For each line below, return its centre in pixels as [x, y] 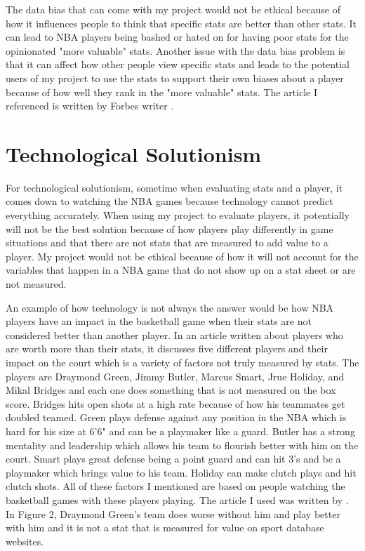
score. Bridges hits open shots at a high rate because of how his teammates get [175, 403]
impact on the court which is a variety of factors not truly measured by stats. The [182, 362]
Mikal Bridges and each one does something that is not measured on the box [171, 390]
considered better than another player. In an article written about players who [174, 334]
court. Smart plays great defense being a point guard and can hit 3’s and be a [173, 459]
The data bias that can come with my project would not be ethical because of [173, 9]
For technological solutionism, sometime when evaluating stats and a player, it [174, 187]
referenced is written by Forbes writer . [90, 106]
